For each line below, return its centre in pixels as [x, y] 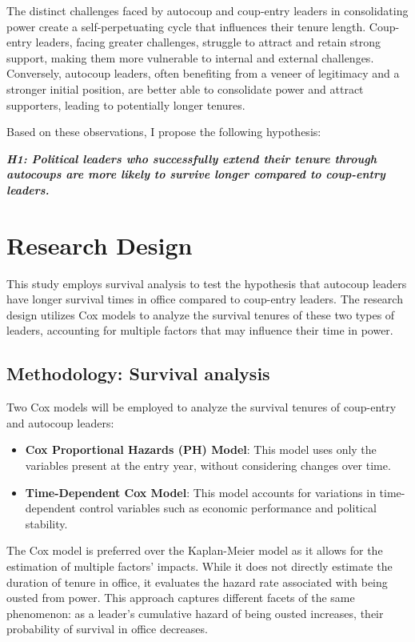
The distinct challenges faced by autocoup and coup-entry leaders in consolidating [207, 10]
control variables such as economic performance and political [228, 508]
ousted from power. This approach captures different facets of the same [181, 598]
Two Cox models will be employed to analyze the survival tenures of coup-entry [202, 407]
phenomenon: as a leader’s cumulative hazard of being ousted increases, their [195, 613]
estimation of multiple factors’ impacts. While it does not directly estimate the [200, 566]
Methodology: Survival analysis [138, 373]
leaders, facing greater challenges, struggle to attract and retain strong [208, 42]
